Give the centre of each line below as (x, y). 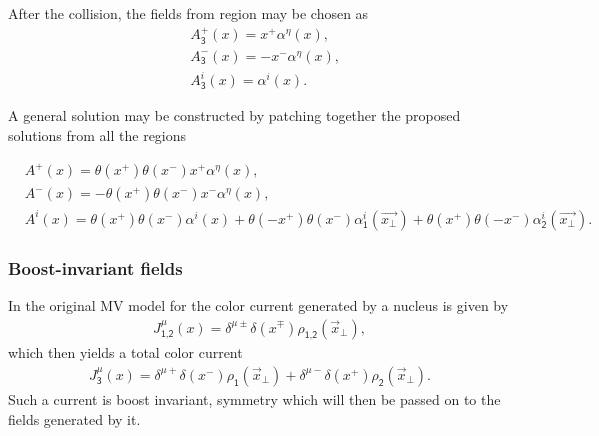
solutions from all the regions (97, 135)
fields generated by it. (74, 418)
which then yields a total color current (125, 352)
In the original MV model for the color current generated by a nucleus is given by (258, 304)
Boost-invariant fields (95, 267)
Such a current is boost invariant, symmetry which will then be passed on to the (254, 398)
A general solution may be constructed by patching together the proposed (234, 115)
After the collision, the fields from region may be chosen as (188, 13)
